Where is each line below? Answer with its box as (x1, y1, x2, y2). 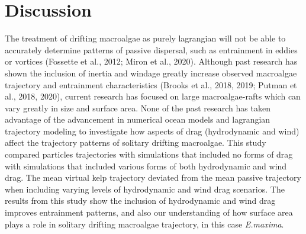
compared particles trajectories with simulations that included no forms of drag (5, 148, 293, 161)
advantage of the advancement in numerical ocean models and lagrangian (5, 113, 270, 126)
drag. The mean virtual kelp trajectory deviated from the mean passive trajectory (5, 171, 301, 184)
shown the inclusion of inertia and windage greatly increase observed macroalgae (5, 66, 297, 79)
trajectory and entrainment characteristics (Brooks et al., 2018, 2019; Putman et (5, 78, 297, 91)
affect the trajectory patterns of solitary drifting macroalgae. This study (5, 136, 266, 149)
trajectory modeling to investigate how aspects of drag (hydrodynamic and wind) (5, 124, 299, 137)
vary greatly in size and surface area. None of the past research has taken (5, 101, 270, 114)
